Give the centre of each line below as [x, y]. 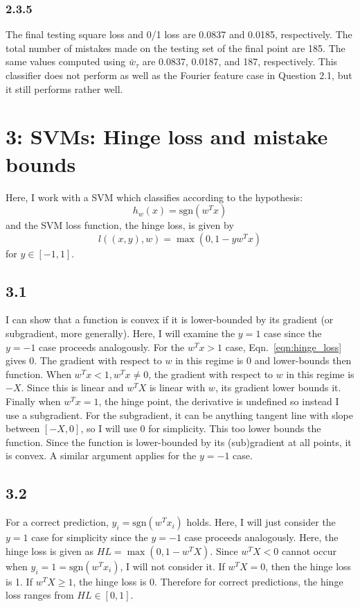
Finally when [33, 401]
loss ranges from [40, 595]
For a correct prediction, [57, 522]
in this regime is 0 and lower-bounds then [263, 360]
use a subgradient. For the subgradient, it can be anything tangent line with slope [179, 414]
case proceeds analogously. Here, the [261, 537]
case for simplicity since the [90, 537]
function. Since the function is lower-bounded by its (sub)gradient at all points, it [179, 442]
